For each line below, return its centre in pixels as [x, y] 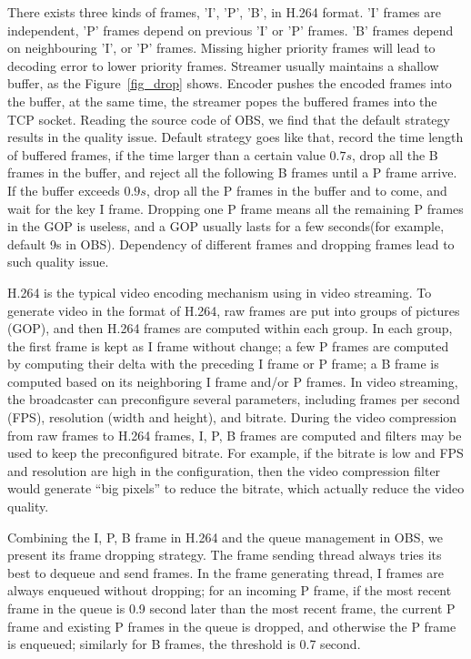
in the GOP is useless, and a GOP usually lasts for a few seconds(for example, [226, 226]
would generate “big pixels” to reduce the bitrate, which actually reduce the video [236, 488]
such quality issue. [58, 262]
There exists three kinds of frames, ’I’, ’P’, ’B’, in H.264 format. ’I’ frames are [224, 12]
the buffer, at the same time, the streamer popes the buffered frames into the [222, 101]
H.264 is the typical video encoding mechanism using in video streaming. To [220, 292]
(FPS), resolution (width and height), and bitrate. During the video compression [232, 417]
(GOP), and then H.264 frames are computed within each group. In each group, [230, 328]
